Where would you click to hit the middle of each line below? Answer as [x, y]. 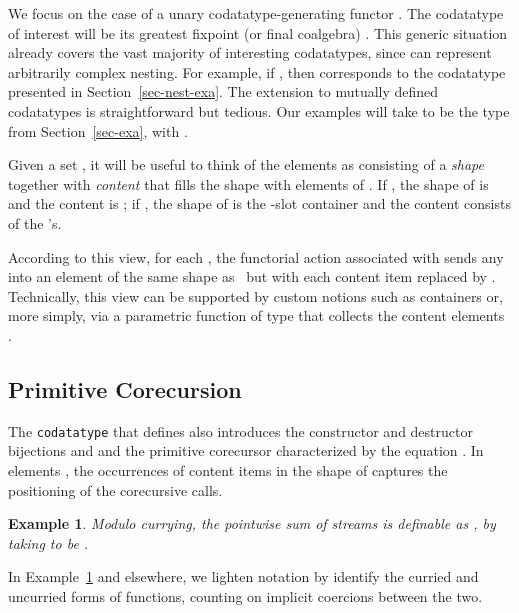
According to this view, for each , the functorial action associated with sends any [256, 256]
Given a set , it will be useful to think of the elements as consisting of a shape [246, 164]
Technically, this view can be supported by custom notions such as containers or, [255, 295]
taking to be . [48, 542]
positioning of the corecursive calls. [115, 489]
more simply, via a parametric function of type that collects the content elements [256, 315]
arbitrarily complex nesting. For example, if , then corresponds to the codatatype [257, 71]
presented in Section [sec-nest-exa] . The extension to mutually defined [223, 91]
